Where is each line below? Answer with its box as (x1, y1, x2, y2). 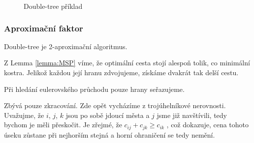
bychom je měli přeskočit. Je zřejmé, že (4, 119, 122, 130)
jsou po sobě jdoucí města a (65, 110, 150, 120)
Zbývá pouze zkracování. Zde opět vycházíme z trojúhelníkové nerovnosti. (4, 100, 226, 111)
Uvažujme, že (4, 110, 44, 120)
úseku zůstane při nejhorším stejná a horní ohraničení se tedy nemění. (4, 129, 215, 140)
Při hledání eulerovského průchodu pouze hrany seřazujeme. (4, 84, 185, 94)
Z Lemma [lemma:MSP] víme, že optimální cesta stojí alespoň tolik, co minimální (4, 57, 250, 68)
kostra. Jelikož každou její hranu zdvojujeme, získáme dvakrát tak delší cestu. (4, 67, 239, 77)
